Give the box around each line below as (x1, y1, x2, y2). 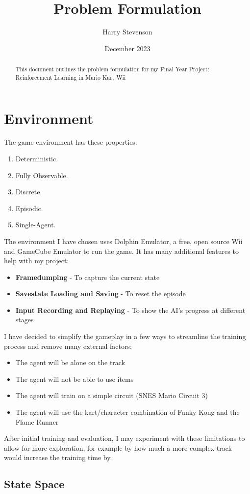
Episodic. (15, 203, 43, 213)
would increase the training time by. (4, 452, 112, 463)
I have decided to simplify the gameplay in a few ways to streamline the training (4, 331, 246, 341)
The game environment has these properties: (4, 137, 137, 147)
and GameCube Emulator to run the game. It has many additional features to (4, 246, 239, 256)
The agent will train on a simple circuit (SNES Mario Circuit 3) (15, 390, 208, 401)
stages (15, 314, 34, 325)
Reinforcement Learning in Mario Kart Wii (15, 73, 126, 81)
